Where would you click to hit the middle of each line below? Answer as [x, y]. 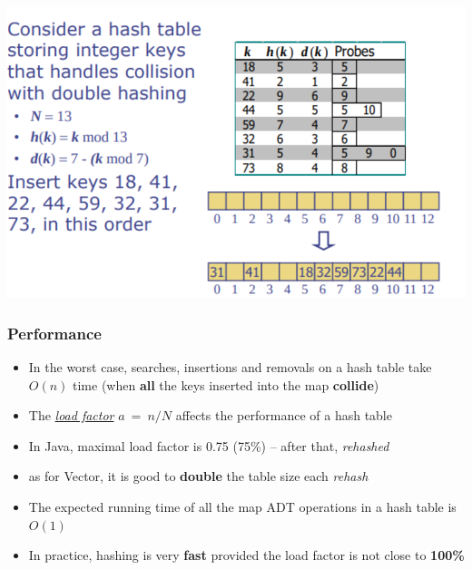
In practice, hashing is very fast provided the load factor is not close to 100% [246, 555]
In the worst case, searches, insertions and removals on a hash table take [230, 366]
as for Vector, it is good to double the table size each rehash [198, 476]
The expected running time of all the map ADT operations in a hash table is [242, 506]
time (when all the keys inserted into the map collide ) [226, 384]
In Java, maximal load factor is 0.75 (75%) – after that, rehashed [209, 445]
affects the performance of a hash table [284, 415]
